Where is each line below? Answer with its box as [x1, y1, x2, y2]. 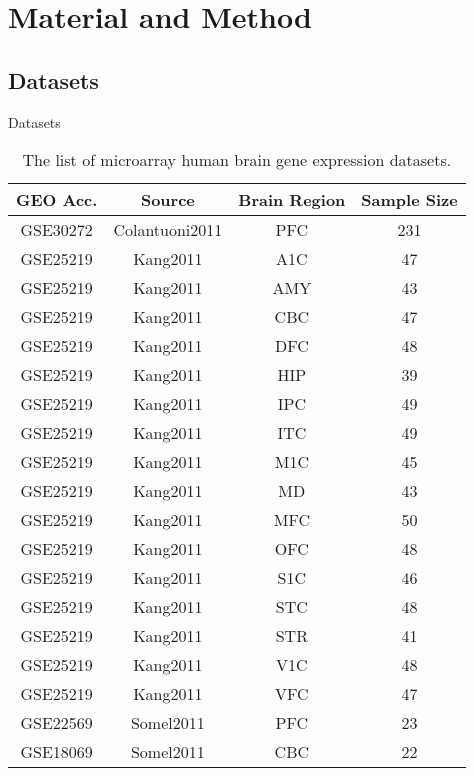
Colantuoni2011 [113, 218, 223, 242]
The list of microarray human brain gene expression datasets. [22, 148, 452, 172]
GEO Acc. [16, 188, 98, 212]
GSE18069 [20, 740, 93, 764]
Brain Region [238, 188, 346, 212]
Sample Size [361, 188, 458, 212]
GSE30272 [20, 218, 93, 242]
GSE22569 [20, 711, 93, 735]
